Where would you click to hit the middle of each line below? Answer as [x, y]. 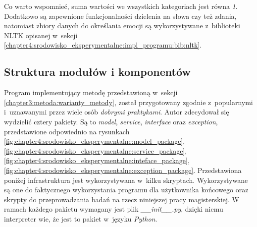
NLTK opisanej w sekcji [41, 35]
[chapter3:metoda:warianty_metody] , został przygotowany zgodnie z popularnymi [128, 102]
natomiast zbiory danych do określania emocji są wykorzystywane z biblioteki [122, 26]
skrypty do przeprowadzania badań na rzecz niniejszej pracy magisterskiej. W [122, 199]
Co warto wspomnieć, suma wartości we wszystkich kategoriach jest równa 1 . [121, 6]
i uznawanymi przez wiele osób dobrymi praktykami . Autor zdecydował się [117, 112]
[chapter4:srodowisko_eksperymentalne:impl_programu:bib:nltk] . [103, 45]
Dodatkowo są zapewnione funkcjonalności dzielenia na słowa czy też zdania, [120, 16]
